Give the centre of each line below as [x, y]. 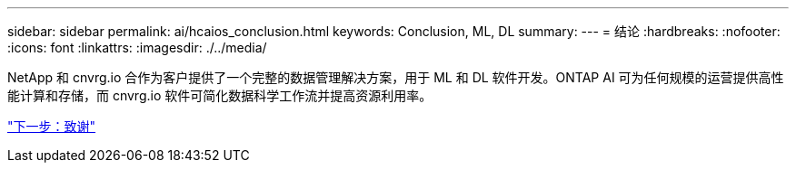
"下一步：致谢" [52, 126]
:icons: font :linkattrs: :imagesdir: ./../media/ [137, 47]
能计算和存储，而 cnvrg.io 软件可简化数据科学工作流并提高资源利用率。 [220, 95]
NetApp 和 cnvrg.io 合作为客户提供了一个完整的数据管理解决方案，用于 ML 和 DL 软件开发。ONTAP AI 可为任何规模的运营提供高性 [396, 77]
